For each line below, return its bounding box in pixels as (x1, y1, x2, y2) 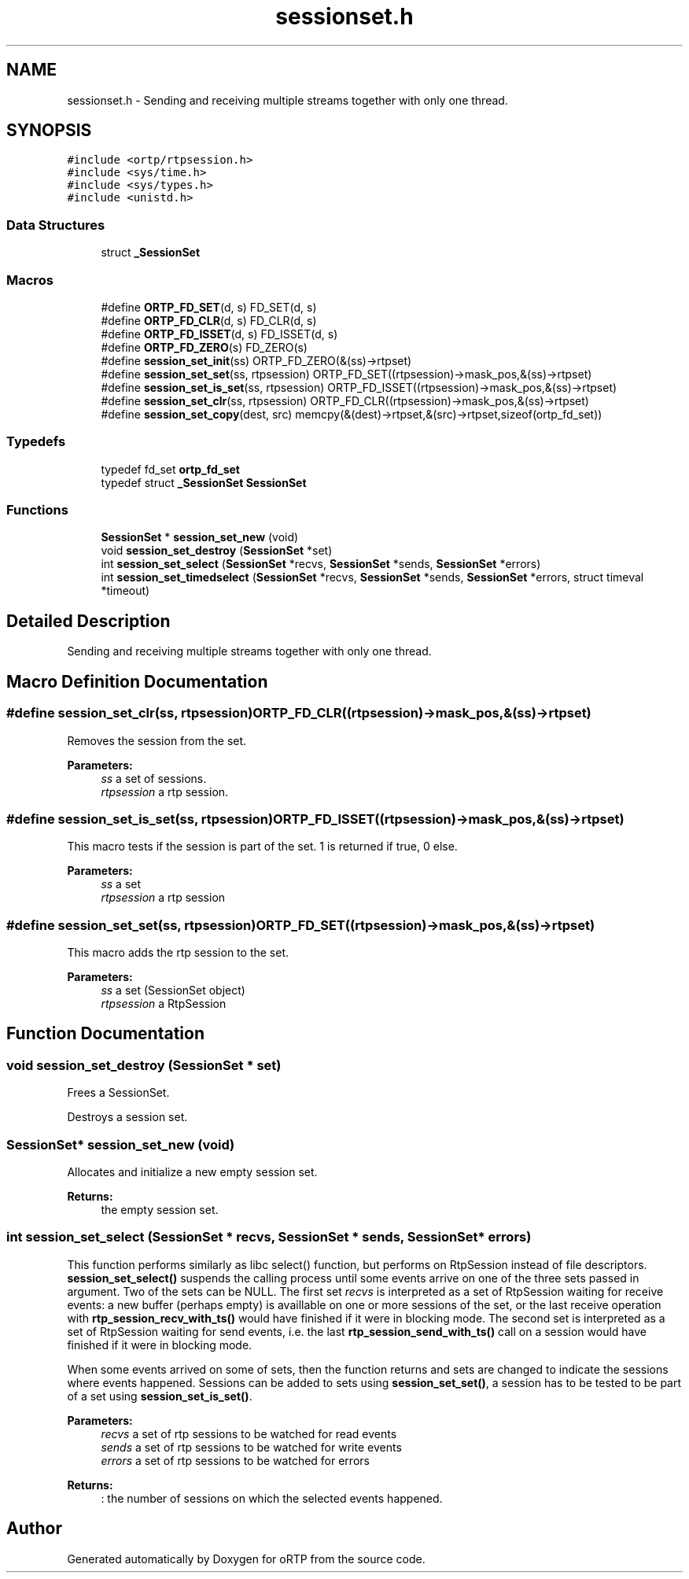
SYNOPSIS (6, 120, 92, 141)
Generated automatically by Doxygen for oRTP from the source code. (67, 1551, 426, 1566)
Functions (6, 502, 68, 518)
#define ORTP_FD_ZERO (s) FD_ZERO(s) (101, 340, 308, 354)
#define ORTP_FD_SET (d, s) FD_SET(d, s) (101, 300, 317, 314)
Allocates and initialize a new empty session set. (67, 1164, 318, 1179)
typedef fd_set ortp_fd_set (101, 462, 240, 476)
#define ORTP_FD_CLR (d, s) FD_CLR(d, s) (101, 313, 317, 327)
